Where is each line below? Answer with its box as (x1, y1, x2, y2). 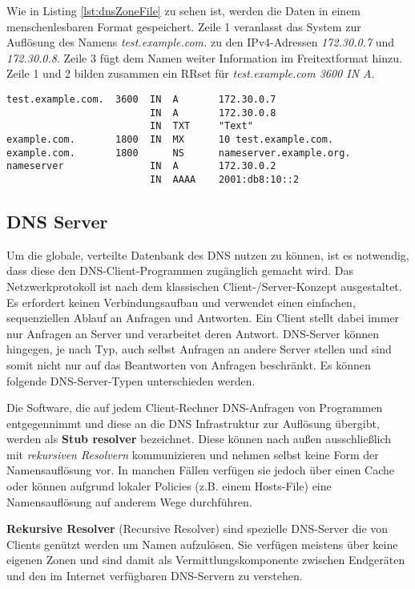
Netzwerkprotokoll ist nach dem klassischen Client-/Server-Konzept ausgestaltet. (6, 277, 402, 294)
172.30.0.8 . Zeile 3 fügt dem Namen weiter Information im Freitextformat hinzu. (6, 49, 402, 66)
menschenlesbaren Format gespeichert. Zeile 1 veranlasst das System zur (6, 18, 361, 34)
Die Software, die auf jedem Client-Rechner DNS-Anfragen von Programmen (6, 399, 383, 416)
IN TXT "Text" (149, 120, 253, 132)
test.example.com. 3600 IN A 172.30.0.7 (6, 93, 276, 105)
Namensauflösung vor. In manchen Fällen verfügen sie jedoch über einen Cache (6, 462, 395, 478)
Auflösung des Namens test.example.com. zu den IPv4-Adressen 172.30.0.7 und (6, 34, 395, 50)
